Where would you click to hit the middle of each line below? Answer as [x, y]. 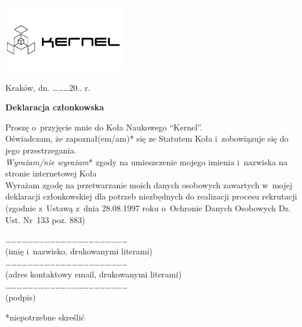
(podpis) [21, 297]
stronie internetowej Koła [51, 173]
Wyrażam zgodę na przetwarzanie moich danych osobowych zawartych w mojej [149, 184]
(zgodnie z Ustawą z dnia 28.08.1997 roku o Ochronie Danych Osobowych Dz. [148, 207]
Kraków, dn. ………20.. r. [48, 87]
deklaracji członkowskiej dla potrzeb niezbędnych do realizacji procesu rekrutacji [151, 196]
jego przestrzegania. [41, 150]
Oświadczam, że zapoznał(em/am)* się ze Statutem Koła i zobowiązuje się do [147, 138]
